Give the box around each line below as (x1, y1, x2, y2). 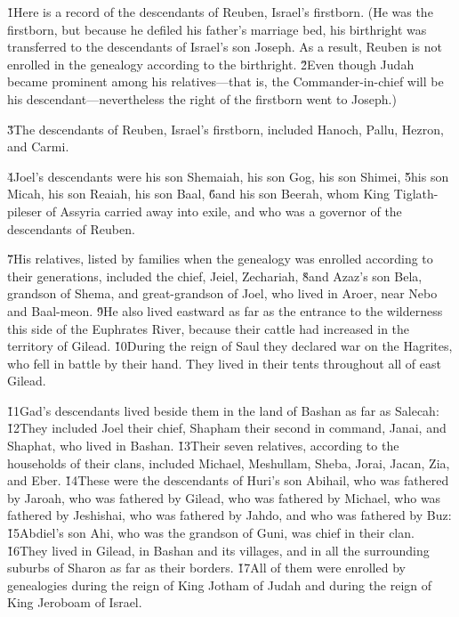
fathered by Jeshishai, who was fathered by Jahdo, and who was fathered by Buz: (7, 506, 452, 524)
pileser (7, 201, 43, 220)
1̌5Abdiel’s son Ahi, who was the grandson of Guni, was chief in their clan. (7, 524, 415, 542)
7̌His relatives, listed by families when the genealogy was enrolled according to (7, 249, 433, 268)
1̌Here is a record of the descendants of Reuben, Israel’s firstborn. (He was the (7, 3, 433, 20)
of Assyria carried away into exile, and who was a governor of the (45, 201, 402, 220)
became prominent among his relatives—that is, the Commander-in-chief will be (7, 72, 444, 91)
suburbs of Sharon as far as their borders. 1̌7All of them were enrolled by (7, 558, 406, 577)
